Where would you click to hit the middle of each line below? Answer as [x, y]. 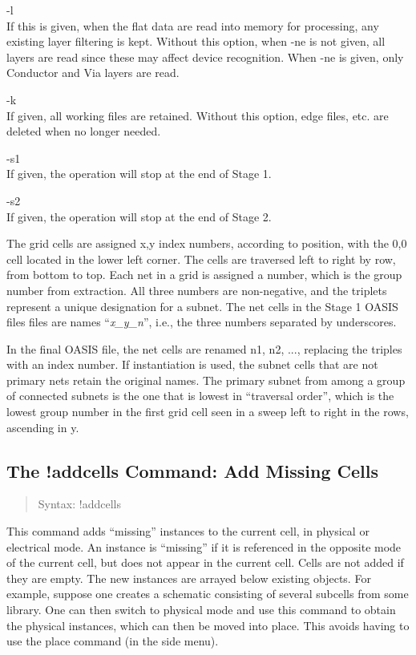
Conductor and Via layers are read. [93, 73]
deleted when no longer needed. [84, 131]
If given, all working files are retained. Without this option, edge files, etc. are [198, 115]
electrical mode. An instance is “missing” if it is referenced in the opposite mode [204, 546]
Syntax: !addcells [79, 504]
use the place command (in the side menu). [113, 641]
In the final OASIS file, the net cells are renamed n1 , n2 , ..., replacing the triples [204, 348]
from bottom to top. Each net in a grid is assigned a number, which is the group [204, 275]
